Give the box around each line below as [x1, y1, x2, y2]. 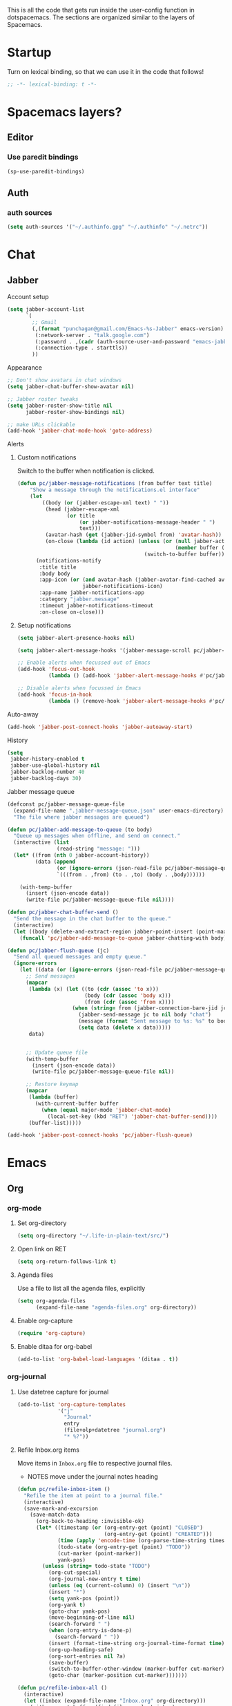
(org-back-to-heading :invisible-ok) [35, 1518, 145, 1525]
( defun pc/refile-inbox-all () [17, 1685, 108, 1691]
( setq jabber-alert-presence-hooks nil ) [17, 634, 135, 641]
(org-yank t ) [48, 1601, 86, 1609]
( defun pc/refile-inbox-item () [17, 1486, 110, 1492]
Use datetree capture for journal [17, 1387, 109, 1396]
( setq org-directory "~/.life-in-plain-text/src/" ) [17, 1233, 169, 1240]
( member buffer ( [175, 544, 225, 551]
